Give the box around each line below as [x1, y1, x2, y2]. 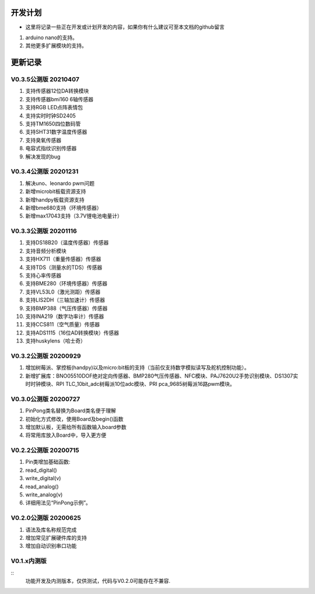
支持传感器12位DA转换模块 [25, 88, 89, 95]
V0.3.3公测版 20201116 [10, 227, 77, 235]
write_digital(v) [25, 475, 61, 482]
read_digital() [25, 467, 58, 474]
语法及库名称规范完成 [25, 526, 77, 533]
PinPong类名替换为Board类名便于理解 [25, 407, 116, 415]
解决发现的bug [25, 153, 61, 160]
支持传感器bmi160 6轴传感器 [25, 95, 94, 102]
